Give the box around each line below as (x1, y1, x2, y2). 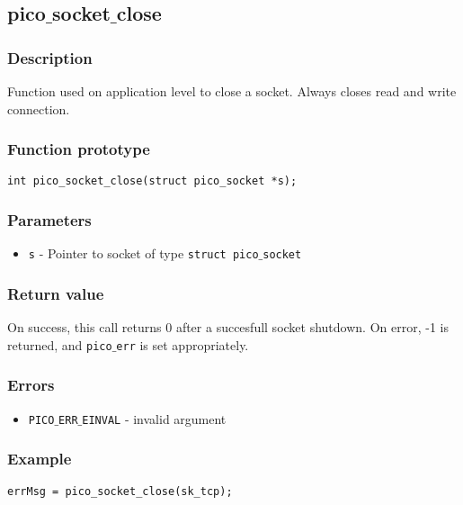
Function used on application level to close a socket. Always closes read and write (7, 82, 457, 100)
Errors (7, 374, 55, 396)
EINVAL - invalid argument (82, 409, 227, 428)
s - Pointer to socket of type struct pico (28, 244, 259, 263)
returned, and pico (7, 335, 112, 354)
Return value (7, 282, 104, 304)
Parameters (7, 208, 92, 230)
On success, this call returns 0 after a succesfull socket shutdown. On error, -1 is (7, 318, 449, 337)
